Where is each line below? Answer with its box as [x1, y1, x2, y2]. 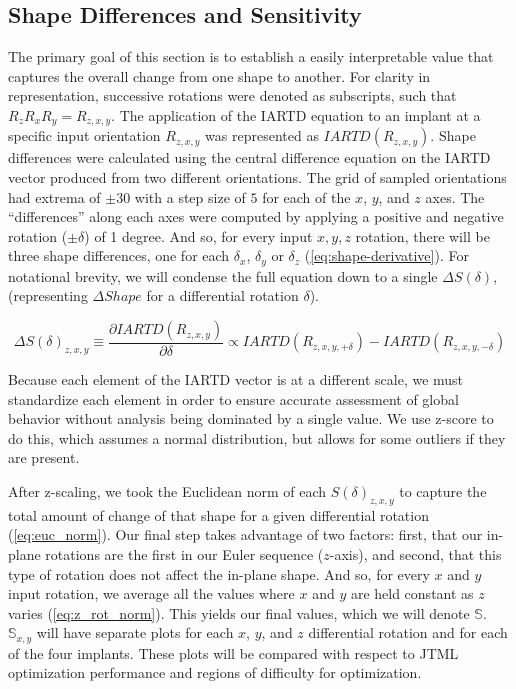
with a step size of [134, 186, 246, 207]
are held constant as [350, 583, 474, 604]
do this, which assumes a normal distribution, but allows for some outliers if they [8, 427, 506, 448]
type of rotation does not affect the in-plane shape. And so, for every [8, 563, 430, 584]
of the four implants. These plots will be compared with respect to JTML [8, 642, 459, 663]
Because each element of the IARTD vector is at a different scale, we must [8, 369, 464, 390]
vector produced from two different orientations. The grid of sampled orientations [8, 167, 507, 188]
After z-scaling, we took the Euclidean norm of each [8, 481, 327, 502]
